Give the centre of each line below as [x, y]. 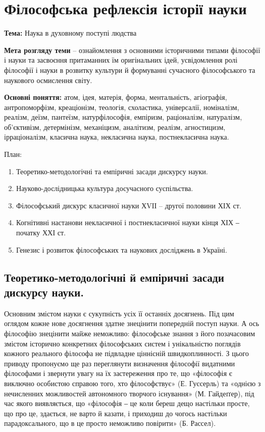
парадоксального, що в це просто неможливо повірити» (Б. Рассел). [110, 423]
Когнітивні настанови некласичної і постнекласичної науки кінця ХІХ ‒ [128, 222]
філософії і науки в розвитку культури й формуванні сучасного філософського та [130, 70]
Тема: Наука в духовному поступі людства [70, 33]
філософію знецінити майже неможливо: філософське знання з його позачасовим [130, 333]
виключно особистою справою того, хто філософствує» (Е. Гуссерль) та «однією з [132, 383]
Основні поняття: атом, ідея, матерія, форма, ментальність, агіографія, [116, 97]
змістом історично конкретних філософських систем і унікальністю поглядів [123, 343]
